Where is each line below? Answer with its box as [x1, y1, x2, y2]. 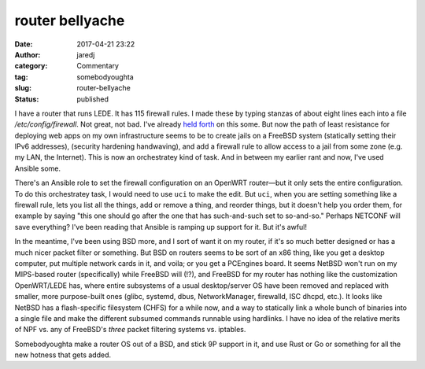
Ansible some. [14, 164, 61, 173]
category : [14, 61, 48, 71]
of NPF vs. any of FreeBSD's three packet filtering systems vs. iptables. [14, 325, 246, 334]
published [76, 94, 109, 104]
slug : [14, 83, 31, 93]
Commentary [76, 61, 120, 71]
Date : [14, 39, 33, 49]
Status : [14, 94, 39, 104]
